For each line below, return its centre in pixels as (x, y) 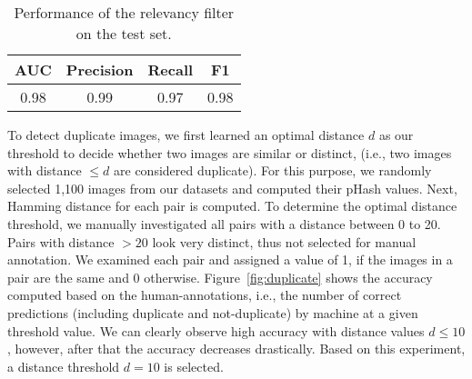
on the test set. (124, 33)
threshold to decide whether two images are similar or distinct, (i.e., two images (230, 152)
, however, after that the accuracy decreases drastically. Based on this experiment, (236, 349)
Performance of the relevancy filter (124, 12)
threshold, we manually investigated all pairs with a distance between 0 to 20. (224, 223)
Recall (171, 70)
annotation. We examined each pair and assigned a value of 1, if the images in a (230, 259)
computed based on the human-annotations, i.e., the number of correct (205, 295)
